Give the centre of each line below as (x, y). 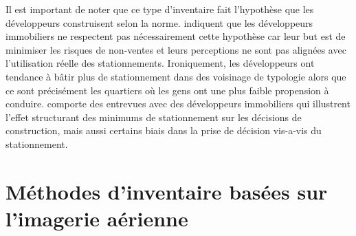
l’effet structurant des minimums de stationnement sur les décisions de (154, 117)
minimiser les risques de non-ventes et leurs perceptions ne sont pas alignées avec (176, 49)
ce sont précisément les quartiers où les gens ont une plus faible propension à (167, 90)
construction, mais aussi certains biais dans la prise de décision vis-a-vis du (164, 130)
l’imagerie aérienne (97, 218)
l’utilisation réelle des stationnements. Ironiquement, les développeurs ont (160, 63)
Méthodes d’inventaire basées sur (167, 191)
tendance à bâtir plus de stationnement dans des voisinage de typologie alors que (176, 76)
